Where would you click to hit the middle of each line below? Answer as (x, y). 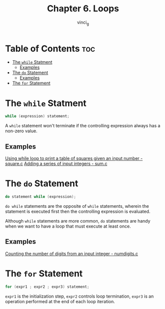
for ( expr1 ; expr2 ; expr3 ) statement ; (47, 287)
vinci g (83, 23)
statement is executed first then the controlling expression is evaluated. (78, 211)
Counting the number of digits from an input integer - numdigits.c (72, 253)
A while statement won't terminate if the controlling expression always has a (83, 126)
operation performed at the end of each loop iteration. (60, 301)
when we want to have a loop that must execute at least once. (68, 226)
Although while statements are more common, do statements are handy (78, 221)
